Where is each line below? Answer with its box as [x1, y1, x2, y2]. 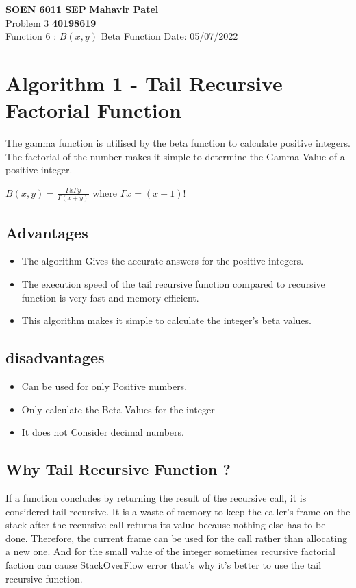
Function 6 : [5, 29, 57, 43]
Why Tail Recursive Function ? [5, 458, 231, 480]
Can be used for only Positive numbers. [21, 378, 188, 393]
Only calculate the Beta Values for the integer [21, 402, 215, 416]
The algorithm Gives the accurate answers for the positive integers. [21, 254, 304, 268]
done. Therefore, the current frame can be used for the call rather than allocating [5, 530, 347, 545]
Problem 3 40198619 [5, 15, 97, 29]
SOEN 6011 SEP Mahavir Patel [5, 2, 159, 16]
